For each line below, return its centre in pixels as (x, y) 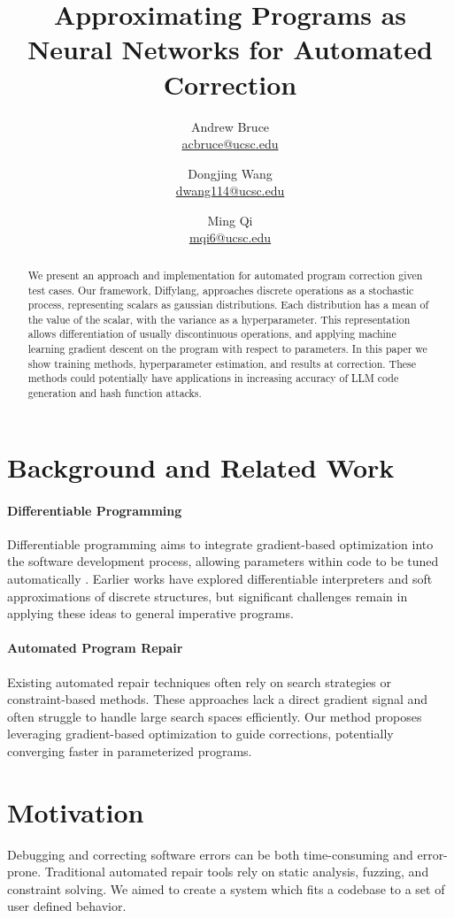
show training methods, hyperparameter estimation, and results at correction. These (222, 363)
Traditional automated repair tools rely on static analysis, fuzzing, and (237, 872)
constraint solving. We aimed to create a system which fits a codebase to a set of (226, 888)
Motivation (76, 811)
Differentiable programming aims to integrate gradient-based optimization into (220, 543)
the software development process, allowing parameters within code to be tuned (223, 561)
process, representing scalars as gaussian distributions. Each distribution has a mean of (228, 305)
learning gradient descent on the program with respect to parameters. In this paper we (227, 349)
